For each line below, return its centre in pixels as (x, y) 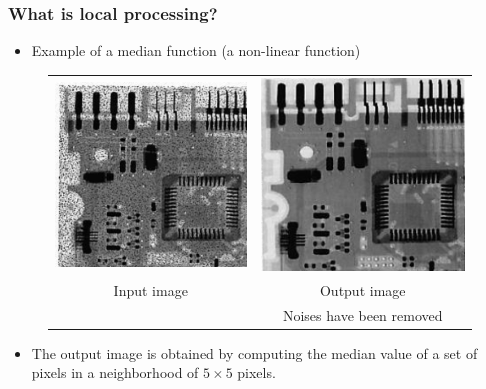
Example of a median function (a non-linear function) (196, 50)
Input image (150, 289)
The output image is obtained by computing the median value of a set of (254, 352)
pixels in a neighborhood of (115, 372)
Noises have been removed (362, 314)
